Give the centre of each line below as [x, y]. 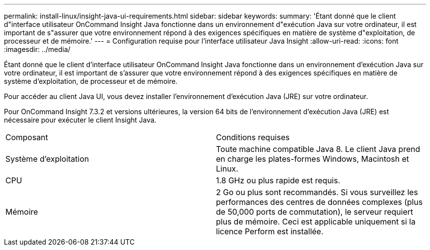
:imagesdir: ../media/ [37, 49]
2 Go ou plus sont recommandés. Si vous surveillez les [317, 192]
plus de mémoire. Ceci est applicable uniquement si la [316, 222]
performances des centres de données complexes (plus [319, 202]
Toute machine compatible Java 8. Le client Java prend [318, 149]
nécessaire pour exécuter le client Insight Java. [80, 120]
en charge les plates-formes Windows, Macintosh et [313, 159]
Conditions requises [253, 137]
